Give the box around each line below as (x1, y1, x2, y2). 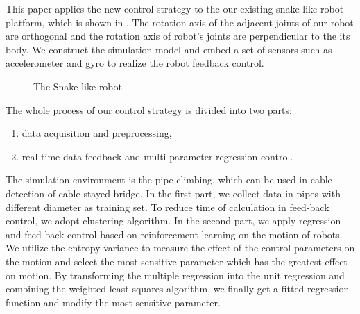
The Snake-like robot (33, 78, 122, 93)
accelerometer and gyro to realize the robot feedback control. (6, 56, 264, 70)
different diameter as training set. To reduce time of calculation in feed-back (6, 199, 329, 214)
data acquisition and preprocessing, (22, 126, 172, 140)
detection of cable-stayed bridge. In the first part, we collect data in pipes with (6, 185, 341, 200)
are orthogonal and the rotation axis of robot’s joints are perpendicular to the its (6, 28, 350, 43)
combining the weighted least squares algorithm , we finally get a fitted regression (6, 281, 350, 296)
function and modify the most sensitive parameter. (6, 295, 221, 309)
